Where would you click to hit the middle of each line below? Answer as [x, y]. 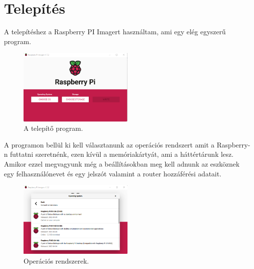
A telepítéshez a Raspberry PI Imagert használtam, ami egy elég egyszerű [115, 32]
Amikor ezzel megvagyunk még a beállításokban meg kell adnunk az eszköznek [122, 163]
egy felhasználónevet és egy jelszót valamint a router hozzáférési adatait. [113, 173]
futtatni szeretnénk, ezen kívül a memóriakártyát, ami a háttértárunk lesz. [122, 154]
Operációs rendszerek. [56, 260]
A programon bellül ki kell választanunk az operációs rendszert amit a [109, 144]
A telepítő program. [53, 128]
